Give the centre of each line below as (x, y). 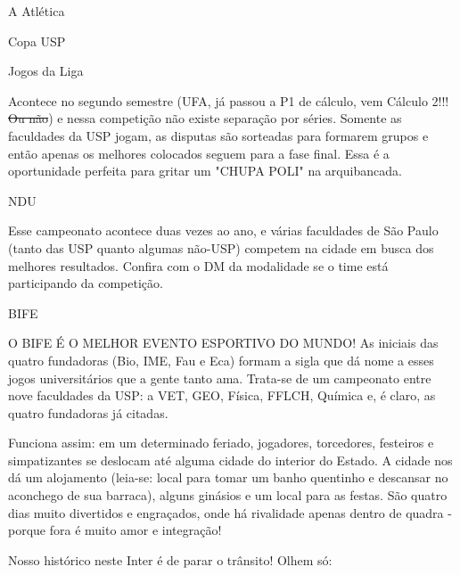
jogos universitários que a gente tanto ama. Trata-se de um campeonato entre (220, 378)
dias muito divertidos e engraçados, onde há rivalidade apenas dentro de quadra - (230, 512)
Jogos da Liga (46, 71)
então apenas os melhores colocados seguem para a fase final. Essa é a (199, 153)
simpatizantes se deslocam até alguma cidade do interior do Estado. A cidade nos (230, 460)
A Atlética (37, 11)
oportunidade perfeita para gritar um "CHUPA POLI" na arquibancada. (205, 171)
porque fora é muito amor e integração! (115, 530)
